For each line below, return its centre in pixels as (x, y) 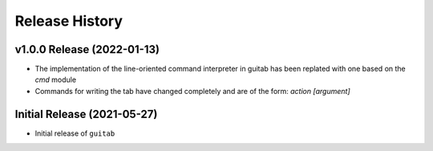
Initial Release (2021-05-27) (86, 114)
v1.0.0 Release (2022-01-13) (87, 49)
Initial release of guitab (75, 133)
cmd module (55, 80)
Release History (69, 21)
